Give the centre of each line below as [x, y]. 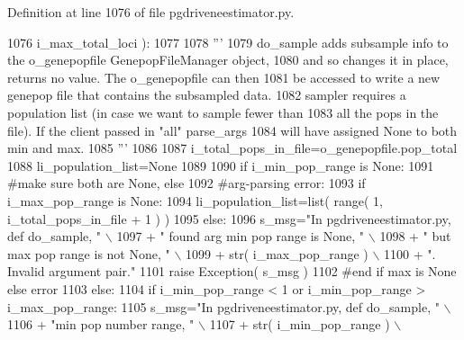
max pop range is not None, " [89, 253]
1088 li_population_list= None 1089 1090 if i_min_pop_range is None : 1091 [221, 165]
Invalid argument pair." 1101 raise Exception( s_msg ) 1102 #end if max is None [232, 271]
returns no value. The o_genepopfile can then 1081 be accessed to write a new [224, 77]
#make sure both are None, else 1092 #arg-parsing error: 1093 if [187, 183]
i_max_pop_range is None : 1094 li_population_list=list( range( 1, [195, 200]
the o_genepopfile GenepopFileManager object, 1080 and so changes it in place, [228, 60]
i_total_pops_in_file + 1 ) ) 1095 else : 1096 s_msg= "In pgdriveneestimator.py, [229, 218]
